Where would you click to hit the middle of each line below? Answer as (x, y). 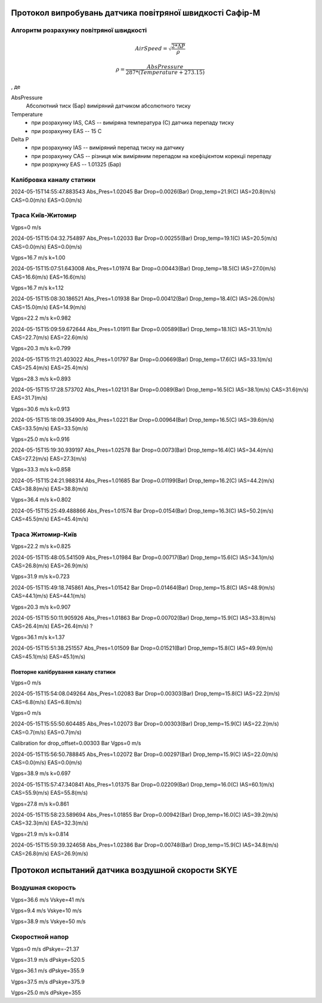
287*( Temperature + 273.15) (165, 72)
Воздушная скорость (44, 888)
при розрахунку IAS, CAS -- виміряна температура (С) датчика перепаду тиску (133, 123)
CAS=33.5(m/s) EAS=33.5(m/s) (50, 428)
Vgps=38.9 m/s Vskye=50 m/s (48, 921)
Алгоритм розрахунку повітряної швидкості (79, 30)
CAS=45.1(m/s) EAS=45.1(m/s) (48, 656)
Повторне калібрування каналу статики (63, 672)
